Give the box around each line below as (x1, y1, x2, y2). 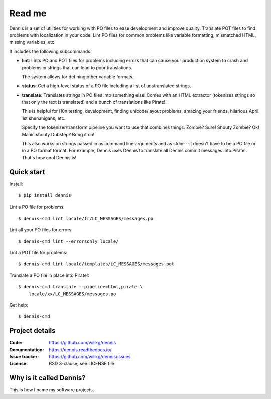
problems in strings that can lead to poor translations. (22, 64, 132, 70)
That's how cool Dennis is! (22, 154, 77, 160)
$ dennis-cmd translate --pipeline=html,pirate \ (18, 284, 143, 290)
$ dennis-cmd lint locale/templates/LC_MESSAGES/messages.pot (18, 261, 175, 267)
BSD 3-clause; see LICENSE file (49, 361, 115, 367)
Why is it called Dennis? (9, 374, 86, 382)
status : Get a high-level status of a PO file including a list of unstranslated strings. (22, 83, 191, 89)
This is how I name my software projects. (9, 387, 94, 393)
